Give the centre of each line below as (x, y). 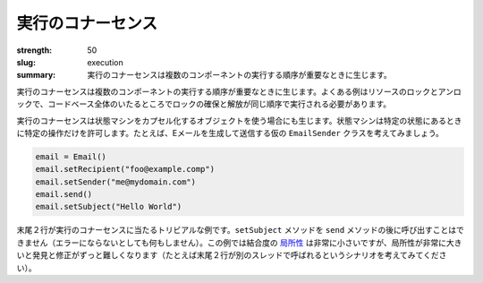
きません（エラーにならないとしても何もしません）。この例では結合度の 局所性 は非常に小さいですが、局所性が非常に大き (239, 243)
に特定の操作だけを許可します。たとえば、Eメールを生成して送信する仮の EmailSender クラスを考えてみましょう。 (230, 133)
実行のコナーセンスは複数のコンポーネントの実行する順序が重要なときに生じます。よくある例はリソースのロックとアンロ (239, 91)
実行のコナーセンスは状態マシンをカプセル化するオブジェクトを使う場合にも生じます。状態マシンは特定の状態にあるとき (239, 120)
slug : (26, 62)
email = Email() (71, 156)
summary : (36, 75)
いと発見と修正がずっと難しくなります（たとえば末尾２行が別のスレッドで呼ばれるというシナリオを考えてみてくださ (232, 255)
